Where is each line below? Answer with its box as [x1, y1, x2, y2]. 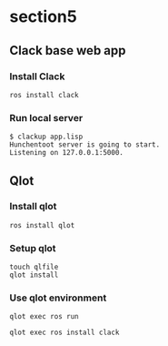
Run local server [9, 111, 84, 124]
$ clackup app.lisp [9, 132, 84, 142]
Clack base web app [9, 43, 126, 58]
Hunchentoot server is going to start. [9, 140, 161, 149]
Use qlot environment [9, 291, 107, 304]
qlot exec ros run [9, 312, 79, 321]
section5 [9, 6, 77, 27]
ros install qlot [9, 220, 75, 229]
